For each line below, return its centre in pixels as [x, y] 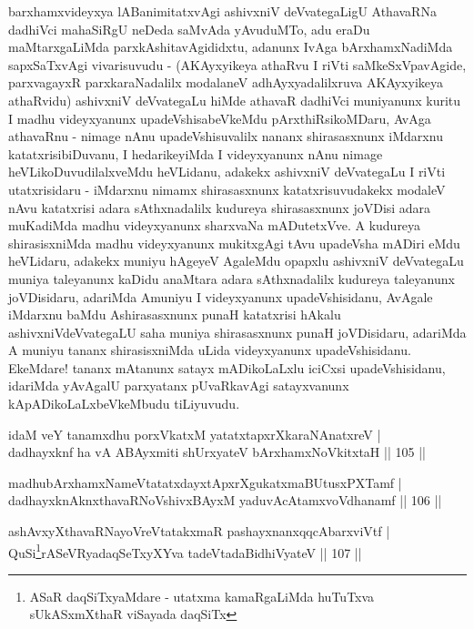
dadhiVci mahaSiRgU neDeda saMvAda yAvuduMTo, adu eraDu [189, 29]
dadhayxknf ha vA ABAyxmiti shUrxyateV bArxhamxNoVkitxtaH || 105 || [217, 452]
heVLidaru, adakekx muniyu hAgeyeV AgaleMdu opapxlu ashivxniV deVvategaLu [236, 261]
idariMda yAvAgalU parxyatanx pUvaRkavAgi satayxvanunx [179, 386]
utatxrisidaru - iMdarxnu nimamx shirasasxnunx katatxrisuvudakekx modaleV [227, 189]
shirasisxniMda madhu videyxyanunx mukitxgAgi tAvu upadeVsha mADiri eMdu [234, 243]
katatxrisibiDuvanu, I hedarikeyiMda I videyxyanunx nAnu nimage [196, 153]
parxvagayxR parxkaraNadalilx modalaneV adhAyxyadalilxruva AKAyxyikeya [226, 82]
